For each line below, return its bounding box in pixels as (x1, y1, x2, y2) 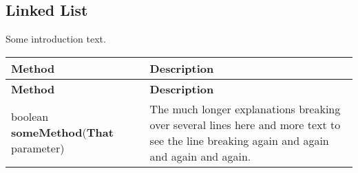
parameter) (11, 140, 65, 157)
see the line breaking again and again (149, 132, 329, 148)
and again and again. (149, 148, 251, 164)
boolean (11, 108, 49, 125)
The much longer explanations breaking (149, 100, 341, 117)
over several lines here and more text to (149, 116, 341, 132)
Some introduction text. (6, 32, 106, 46)
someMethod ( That (11, 124, 114, 141)
